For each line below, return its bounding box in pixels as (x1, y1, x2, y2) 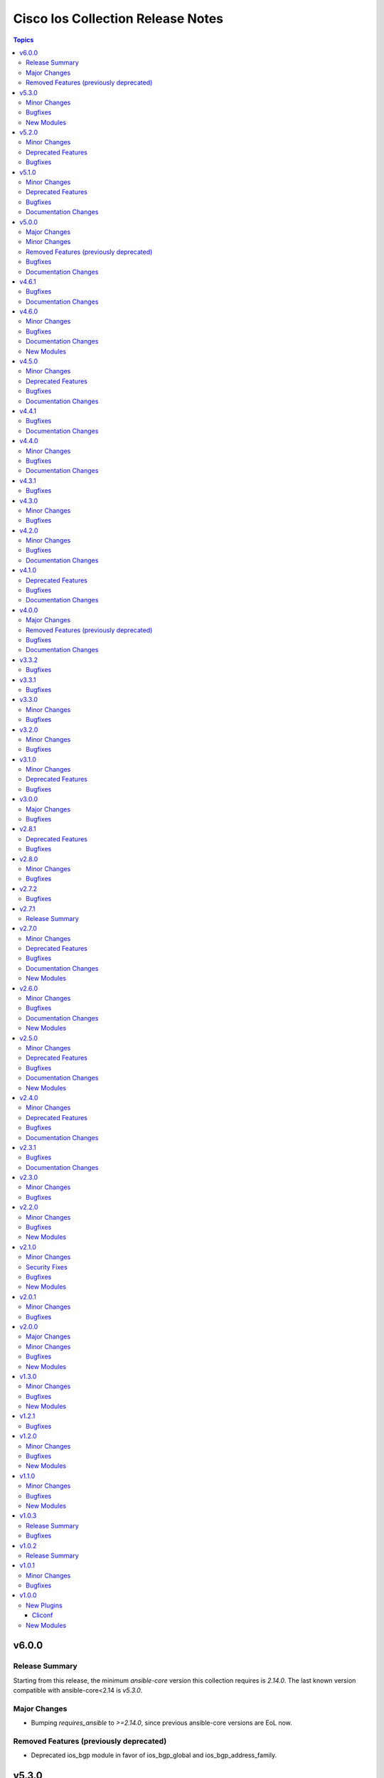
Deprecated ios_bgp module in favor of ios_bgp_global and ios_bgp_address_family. (31, 1751, 277, 1760)
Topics (13, 36, 34, 44)
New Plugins (26, 1601, 63, 1609)
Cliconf (32, 1611, 53, 1619)
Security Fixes (26, 1262, 68, 1271)
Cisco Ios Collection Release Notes (13, 11, 224, 26)
